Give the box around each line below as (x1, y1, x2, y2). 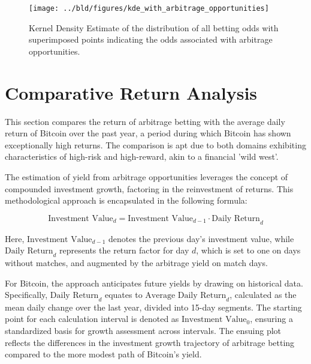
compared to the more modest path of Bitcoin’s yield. (5, 348, 202, 360)
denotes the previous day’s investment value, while (108, 232, 294, 244)
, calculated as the (230, 288, 297, 301)
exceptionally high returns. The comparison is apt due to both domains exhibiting (5, 138, 306, 151)
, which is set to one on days (196, 244, 301, 256)
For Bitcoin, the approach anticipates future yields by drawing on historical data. (5, 276, 303, 289)
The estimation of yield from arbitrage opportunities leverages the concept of (5, 170, 288, 183)
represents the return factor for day (59, 244, 189, 256)
